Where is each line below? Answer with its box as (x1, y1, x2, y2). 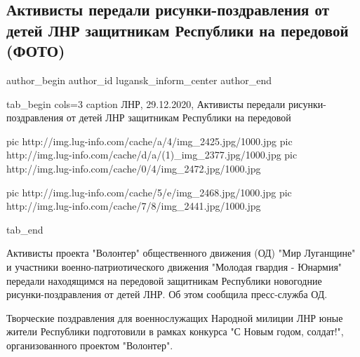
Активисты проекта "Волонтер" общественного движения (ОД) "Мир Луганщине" (6, 245, 356, 260)
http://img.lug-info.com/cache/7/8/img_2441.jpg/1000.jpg (6, 198, 261, 213)
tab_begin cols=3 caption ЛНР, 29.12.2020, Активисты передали (6, 96, 286, 111)
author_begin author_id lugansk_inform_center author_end (6, 72, 272, 87)
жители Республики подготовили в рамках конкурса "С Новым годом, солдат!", (6, 324, 344, 339)
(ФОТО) (6, 40, 65, 62)
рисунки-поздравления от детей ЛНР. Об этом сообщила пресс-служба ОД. (6, 287, 328, 302)
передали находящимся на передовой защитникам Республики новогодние (6, 273, 322, 288)
